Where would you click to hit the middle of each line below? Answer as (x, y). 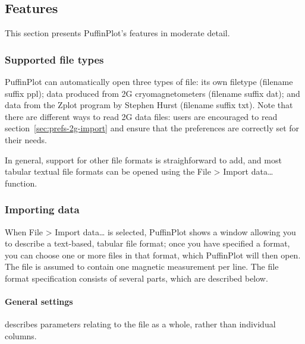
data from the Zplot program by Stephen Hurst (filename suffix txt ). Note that (149, 105)
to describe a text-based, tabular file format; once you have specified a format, (147, 243)
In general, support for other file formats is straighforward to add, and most (143, 160)
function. (21, 183)
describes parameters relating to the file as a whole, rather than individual (140, 324)
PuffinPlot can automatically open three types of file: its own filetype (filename (149, 82)
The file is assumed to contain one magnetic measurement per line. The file (142, 266)
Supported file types (54, 59)
